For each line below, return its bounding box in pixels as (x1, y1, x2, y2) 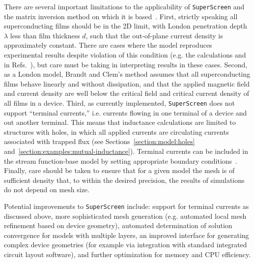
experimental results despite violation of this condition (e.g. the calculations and (4, 50, 246, 60)
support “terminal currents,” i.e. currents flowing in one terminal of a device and (4, 107, 247, 117)
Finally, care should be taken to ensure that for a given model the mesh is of (4, 165, 235, 175)
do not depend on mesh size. (4, 184, 89, 195)
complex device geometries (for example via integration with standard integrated (4, 239, 247, 250)
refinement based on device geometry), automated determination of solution (4, 220, 232, 231)
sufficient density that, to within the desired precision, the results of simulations (4, 175, 245, 185)
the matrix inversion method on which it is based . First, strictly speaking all (4, 11, 238, 21)
